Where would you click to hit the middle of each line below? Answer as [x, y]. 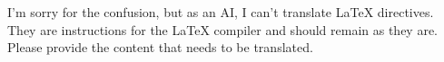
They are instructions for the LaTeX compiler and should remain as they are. [223, 29]
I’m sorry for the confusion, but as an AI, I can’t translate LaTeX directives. [221, 12]
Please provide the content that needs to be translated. [160, 47]
